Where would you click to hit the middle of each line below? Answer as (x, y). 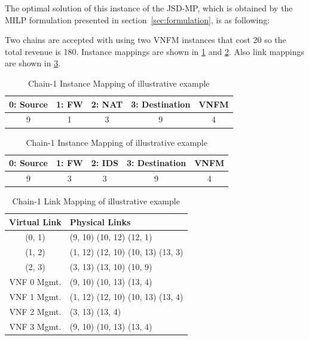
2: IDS (105, 163)
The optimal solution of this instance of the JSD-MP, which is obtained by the (149, 8)
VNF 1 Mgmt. (35, 296)
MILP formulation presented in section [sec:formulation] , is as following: (137, 19)
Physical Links (100, 221)
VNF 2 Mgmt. (35, 311)
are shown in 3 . (33, 63)
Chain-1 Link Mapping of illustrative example (96, 201)
